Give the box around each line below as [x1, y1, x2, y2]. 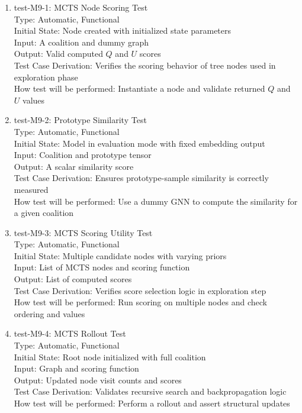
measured [14, 183, 49, 195]
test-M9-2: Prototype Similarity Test [14, 114, 147, 126]
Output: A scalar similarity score [14, 160, 134, 172]
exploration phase [14, 70, 78, 83]
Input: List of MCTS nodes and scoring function [14, 261, 190, 273]
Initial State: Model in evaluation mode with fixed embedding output [14, 137, 265, 149]
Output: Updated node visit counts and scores [14, 373, 182, 386]
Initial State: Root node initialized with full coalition [14, 350, 206, 363]
